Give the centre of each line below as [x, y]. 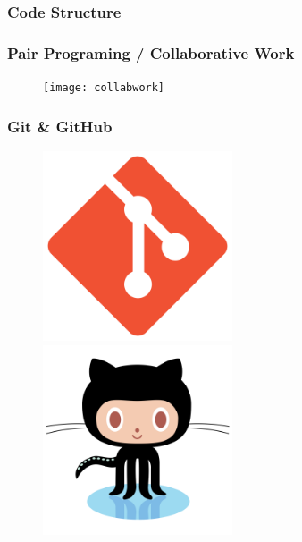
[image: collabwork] [104, 88]
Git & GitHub [60, 126]
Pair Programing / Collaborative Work [151, 52]
